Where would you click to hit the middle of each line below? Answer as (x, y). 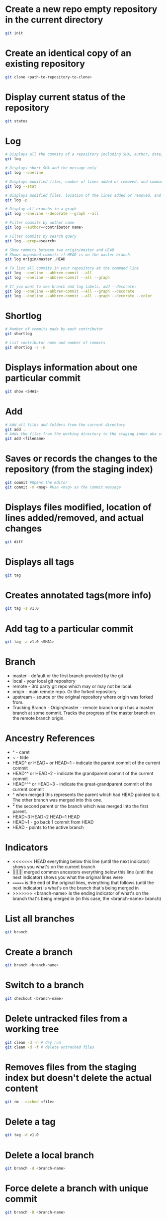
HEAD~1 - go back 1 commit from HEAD (53, 822)
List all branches (40, 919)
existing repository (45, 64)
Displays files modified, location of (78, 507)
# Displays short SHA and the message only (51, 168)
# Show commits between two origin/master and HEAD (60, 250)
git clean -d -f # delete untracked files (50, 1047)
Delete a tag (30, 1122)
